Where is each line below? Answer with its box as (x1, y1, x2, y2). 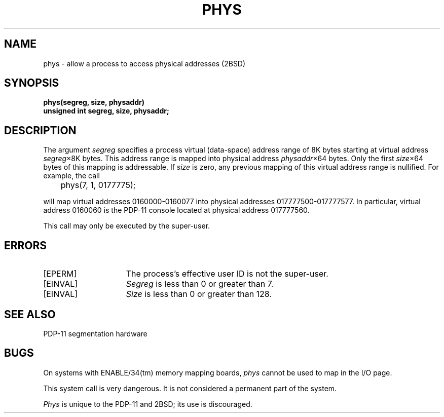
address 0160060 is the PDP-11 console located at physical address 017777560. (43, 206, 310, 215)
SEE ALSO (4, 308, 56, 321)
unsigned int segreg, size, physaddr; (43, 106, 169, 116)
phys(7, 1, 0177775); (60, 180, 136, 191)
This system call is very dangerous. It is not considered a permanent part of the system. (43, 384, 337, 393)
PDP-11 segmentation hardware (43, 329, 147, 338)
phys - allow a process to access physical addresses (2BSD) (43, 59, 246, 68)
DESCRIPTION (4, 124, 77, 137)
